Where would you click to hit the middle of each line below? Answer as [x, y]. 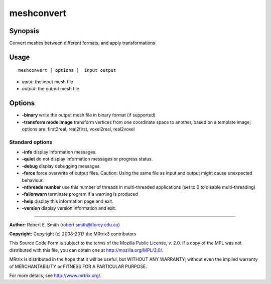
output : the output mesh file [51, 89]
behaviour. [33, 180]
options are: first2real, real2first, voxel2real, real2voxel [78, 129]
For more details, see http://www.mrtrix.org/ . [55, 275]
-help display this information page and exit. [67, 201]
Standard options [31, 142]
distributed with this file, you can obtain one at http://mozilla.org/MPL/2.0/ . [86, 250]
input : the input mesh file [48, 82]
